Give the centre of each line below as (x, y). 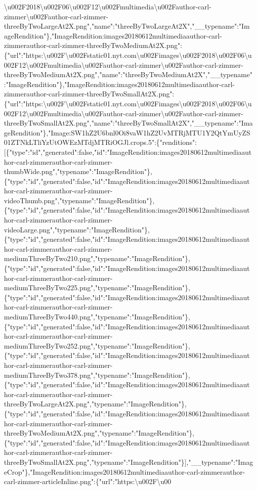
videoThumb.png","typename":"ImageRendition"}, (79, 200)
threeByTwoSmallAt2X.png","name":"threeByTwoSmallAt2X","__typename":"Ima (128, 123)
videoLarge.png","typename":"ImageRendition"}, (77, 229)
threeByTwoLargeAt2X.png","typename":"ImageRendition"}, (95, 404)
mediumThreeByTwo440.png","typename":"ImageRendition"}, (97, 316)
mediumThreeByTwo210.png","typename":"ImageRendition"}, (97, 258)
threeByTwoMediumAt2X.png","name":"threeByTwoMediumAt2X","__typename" (128, 74)
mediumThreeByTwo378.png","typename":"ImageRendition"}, (97, 375)
